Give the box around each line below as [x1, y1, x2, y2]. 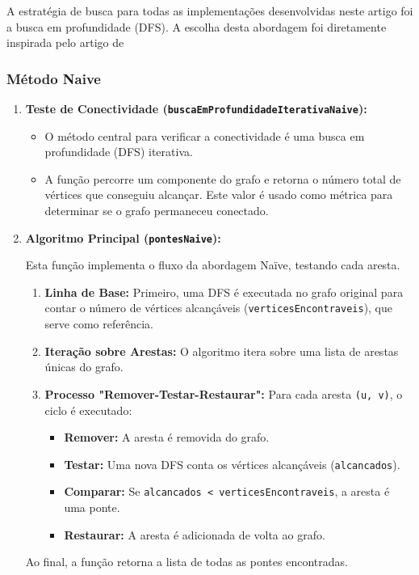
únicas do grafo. [44, 358, 124, 375]
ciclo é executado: [44, 401, 132, 418]
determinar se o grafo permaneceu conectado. [44, 202, 269, 219]
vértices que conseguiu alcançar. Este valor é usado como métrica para [44, 186, 393, 203]
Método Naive [6, 68, 101, 88]
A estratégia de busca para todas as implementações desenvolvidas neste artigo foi [6, 2, 413, 19]
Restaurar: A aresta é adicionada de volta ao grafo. [64, 526, 325, 543]
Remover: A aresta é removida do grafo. [64, 429, 270, 446]
